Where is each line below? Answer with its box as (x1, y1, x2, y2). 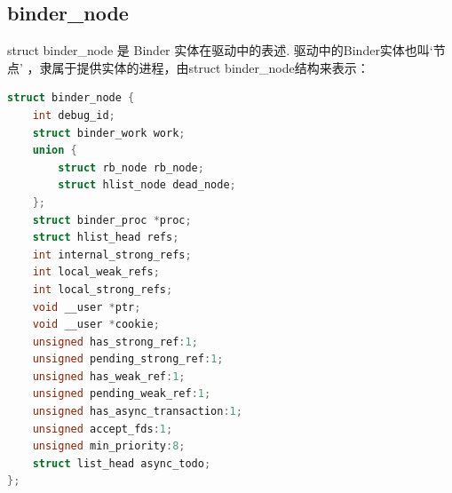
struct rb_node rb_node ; (58, 161, 204, 174)
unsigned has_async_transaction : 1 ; (32, 405, 242, 418)
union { (32, 144, 77, 157)
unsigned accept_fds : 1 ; (32, 422, 173, 435)
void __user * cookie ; (32, 318, 160, 331)
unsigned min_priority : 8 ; (32, 440, 186, 453)
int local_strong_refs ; (32, 282, 173, 296)
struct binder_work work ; (32, 126, 186, 139)
